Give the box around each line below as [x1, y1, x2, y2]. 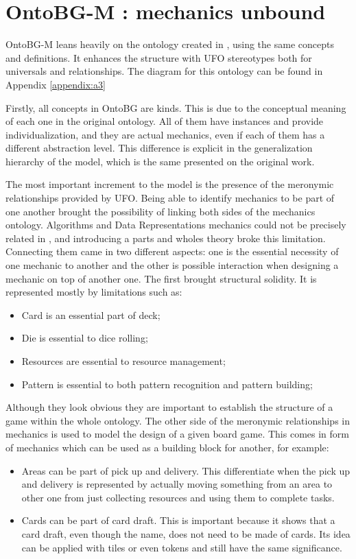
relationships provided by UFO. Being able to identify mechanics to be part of [5, 191, 335, 205]
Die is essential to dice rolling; [21, 331, 148, 345]
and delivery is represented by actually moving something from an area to [21, 477, 333, 491]
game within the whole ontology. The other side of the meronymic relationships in [5, 413, 351, 427]
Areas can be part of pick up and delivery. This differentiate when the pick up [21, 463, 351, 477]
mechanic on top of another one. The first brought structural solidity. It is [5, 271, 317, 285]
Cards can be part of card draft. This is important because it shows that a [21, 513, 335, 527]
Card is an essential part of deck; [21, 307, 161, 322]
